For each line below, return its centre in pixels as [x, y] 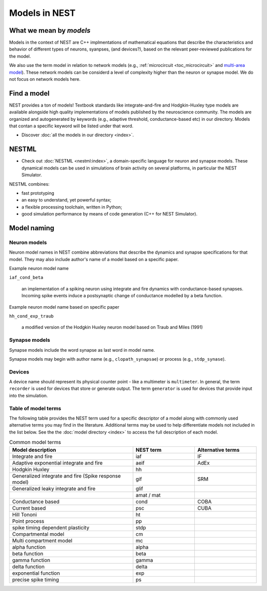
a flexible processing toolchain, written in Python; [72, 207]
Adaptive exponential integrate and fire [57, 463]
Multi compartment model [42, 540]
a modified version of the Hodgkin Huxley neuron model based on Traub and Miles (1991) [112, 327]
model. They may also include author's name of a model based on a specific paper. [94, 259]
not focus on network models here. [45, 79]
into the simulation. [28, 395]
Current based [29, 508]
